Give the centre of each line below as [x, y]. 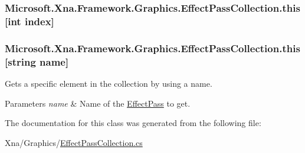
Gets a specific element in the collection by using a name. [109, 83]
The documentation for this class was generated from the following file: [133, 123]
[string [20, 61]
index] [39, 21]
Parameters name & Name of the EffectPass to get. [98, 103]
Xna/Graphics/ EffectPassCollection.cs [74, 142]
